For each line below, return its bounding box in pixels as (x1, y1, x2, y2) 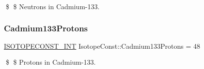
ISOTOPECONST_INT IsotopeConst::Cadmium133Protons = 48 (4, 41, 200, 51)
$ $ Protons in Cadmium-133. (5, 57, 96, 67)
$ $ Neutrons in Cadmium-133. (5, 1, 100, 11)
